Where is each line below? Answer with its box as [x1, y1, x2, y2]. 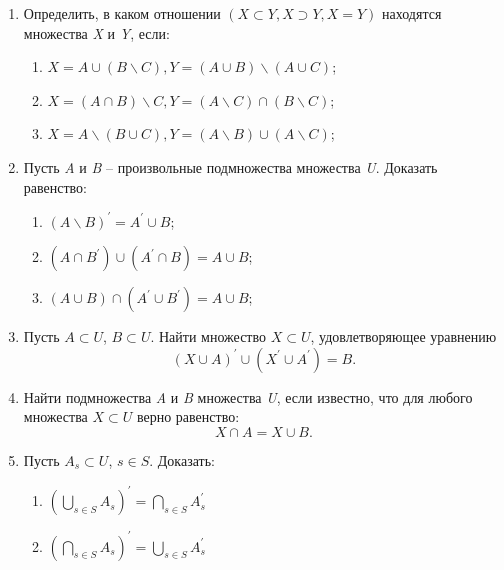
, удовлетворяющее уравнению [310, 326, 497, 347]
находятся [382, 3, 442, 23]
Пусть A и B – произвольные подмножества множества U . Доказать [23, 156, 438, 177]
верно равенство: [136, 406, 240, 427]
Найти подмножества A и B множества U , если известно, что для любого [23, 386, 473, 407]
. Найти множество [150, 326, 266, 347]
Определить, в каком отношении [23, 3, 221, 23]
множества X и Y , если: [23, 22, 170, 43]
